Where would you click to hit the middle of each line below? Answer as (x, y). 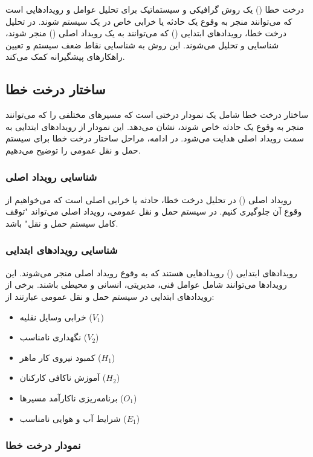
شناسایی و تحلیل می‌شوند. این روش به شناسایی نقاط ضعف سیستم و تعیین (142, 44)
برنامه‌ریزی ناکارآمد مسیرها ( (72, 397)
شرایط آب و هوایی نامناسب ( (73, 418)
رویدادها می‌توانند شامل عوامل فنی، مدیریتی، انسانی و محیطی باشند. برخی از (146, 284)
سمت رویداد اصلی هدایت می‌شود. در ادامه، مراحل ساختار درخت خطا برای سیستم (155, 138)
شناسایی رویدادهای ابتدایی (62, 250)
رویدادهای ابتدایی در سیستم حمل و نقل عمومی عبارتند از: (110, 296)
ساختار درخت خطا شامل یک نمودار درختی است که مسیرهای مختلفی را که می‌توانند (157, 115)
